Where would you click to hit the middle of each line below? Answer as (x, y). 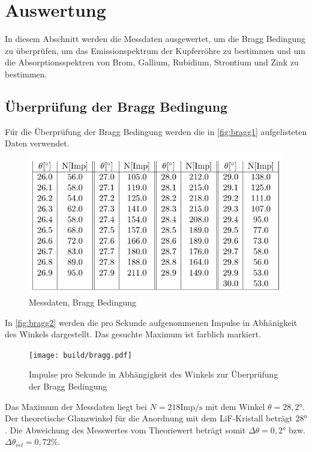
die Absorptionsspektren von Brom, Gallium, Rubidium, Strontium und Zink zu (152, 62)
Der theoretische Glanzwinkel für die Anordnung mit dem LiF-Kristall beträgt (149, 418)
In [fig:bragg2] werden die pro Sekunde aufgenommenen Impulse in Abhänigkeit (151, 322)
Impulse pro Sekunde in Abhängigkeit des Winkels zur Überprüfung (154, 374)
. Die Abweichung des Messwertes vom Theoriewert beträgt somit (125, 429)
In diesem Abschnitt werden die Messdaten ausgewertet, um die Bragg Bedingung (155, 39)
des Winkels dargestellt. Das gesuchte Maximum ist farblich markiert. (133, 334)
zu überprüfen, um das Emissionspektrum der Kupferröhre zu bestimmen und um (155, 50)
